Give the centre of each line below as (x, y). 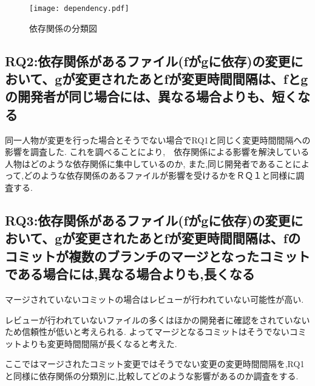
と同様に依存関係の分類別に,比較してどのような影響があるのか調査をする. (152, 375)
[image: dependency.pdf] (79, 9)
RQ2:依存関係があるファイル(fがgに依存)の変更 (148, 60)
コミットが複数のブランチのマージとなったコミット (157, 256)
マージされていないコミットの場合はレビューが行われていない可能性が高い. (154, 299)
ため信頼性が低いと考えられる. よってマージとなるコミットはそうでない (147, 332)
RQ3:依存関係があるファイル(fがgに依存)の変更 (148, 220)
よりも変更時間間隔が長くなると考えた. (99, 343)
